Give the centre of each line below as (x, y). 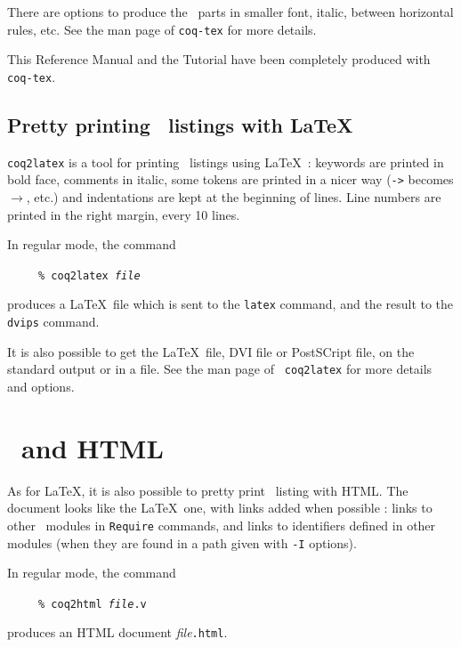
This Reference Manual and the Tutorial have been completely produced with (219, 59)
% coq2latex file (89, 275)
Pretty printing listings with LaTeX (180, 124)
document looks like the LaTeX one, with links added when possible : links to (220, 508)
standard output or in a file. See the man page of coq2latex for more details (220, 369)
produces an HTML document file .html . (117, 632)
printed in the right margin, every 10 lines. (124, 214)
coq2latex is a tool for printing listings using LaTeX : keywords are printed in (226, 162)
